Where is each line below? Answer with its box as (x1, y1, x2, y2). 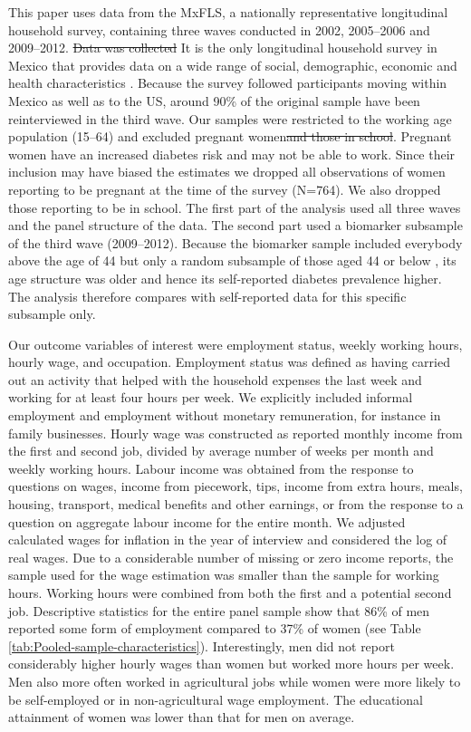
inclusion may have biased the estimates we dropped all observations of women (8, 162, 446, 181)
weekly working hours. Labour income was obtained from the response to (8, 458, 414, 477)
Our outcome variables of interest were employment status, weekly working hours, (8, 334, 463, 353)
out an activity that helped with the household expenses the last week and (8, 370, 422, 389)
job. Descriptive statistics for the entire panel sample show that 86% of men (8, 601, 430, 620)
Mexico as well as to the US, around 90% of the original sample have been (8, 91, 420, 110)
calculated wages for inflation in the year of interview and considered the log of (8, 530, 447, 549)
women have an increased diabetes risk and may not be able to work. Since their (8, 144, 456, 163)
